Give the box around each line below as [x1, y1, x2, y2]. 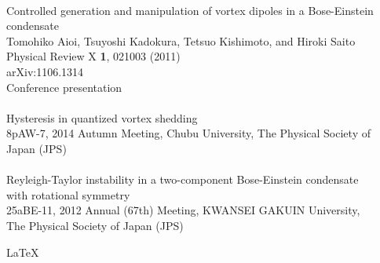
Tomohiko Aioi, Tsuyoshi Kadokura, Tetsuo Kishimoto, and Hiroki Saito [6, 32, 356, 49]
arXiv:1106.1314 [6, 63, 84, 79]
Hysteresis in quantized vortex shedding [6, 109, 198, 126]
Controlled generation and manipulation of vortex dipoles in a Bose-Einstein [6, 2, 374, 18]
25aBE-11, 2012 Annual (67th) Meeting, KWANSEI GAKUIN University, [6, 202, 360, 218]
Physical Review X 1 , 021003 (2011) [6, 48, 181, 64]
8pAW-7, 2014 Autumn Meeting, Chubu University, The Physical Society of [6, 125, 371, 141]
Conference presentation [6, 79, 122, 95]
